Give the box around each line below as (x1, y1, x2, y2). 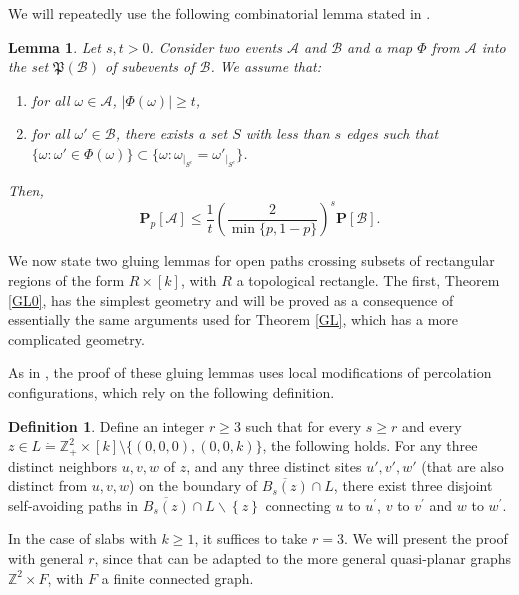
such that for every (245, 415, 362, 436)
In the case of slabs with (8, 528, 157, 549)
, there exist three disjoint (333, 475, 493, 496)
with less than (245, 123, 330, 144)
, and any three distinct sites (186, 455, 362, 476)
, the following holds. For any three (262, 435, 478, 456)
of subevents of (105, 56, 195, 77)
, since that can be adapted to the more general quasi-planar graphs (94, 548, 511, 569)
